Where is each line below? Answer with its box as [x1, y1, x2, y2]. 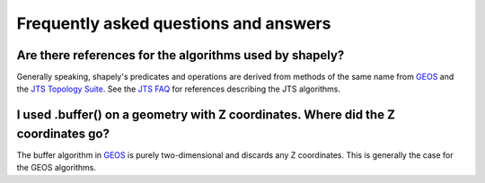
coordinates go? [16, 126, 110, 141]
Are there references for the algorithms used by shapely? [16, 48, 345, 63]
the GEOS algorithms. [16, 162, 97, 173]
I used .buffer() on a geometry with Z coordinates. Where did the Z [16, 108, 395, 123]
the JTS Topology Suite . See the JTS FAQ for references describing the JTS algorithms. [16, 83, 341, 94]
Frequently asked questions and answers [16, 13, 331, 33]
